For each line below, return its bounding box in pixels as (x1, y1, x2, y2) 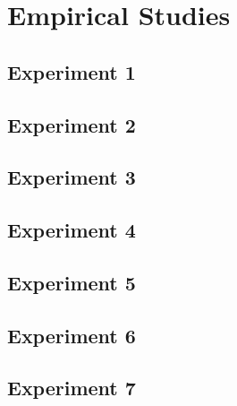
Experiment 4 (7, 216, 136, 244)
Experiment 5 (7, 268, 136, 296)
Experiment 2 (7, 110, 136, 138)
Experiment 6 (7, 321, 136, 349)
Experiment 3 (7, 163, 136, 191)
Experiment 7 (7, 374, 136, 402)
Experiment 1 (7, 57, 136, 85)
